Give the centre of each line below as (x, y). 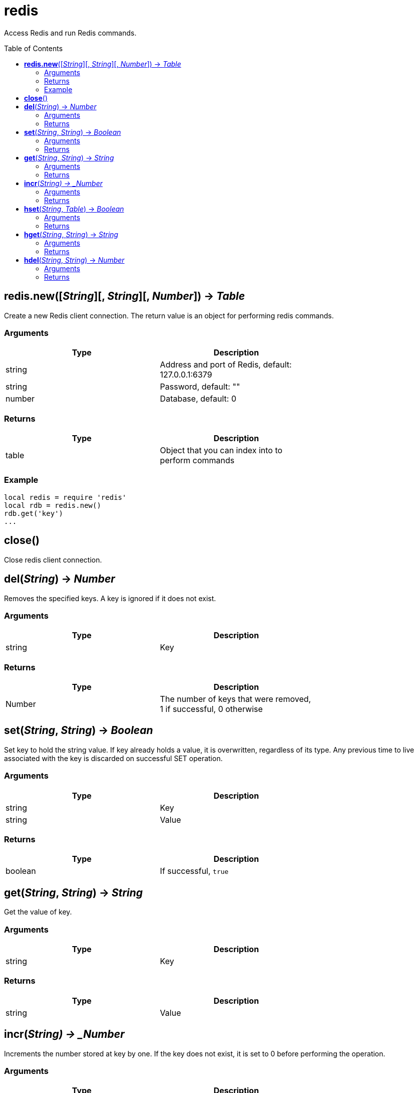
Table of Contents (34, 48)
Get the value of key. (38, 912)
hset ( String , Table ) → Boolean (74, 209)
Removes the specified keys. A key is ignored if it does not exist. (110, 598)
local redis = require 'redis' (65, 497)
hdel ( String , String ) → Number (74, 260)
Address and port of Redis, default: (226, 365)
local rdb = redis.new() (53, 505)
